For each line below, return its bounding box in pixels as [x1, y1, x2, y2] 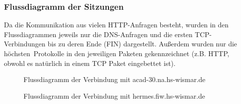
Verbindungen [4, 39, 45, 49]
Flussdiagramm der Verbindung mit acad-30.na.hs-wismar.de [23, 74, 206, 84]
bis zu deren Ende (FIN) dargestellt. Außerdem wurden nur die [47, 39, 237, 49]
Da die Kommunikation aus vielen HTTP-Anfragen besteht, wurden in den [4, 20, 229, 30]
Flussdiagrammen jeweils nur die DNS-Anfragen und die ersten [4, 29, 193, 39]
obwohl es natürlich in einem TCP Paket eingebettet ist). [4, 58, 175, 68]
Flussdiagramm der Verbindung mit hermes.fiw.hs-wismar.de [23, 90, 205, 101]
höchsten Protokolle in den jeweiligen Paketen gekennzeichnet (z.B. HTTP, [4, 48, 229, 58]
